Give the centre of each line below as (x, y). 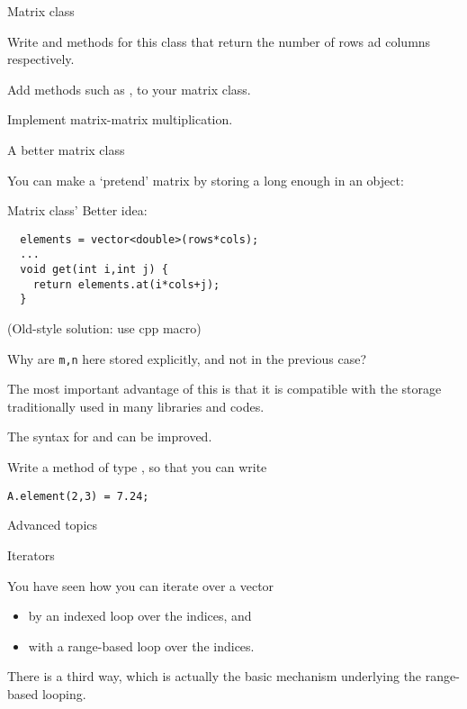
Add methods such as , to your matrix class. (129, 89)
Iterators (31, 554)
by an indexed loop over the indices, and (140, 616)
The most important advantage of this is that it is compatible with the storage (225, 389)
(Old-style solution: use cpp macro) (104, 328)
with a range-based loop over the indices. (141, 645)
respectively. (41, 59)
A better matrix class (66, 149)
